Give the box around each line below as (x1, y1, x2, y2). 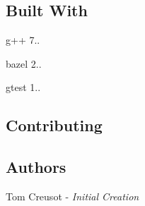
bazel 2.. (6, 56, 42, 71)
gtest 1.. (6, 80, 41, 95)
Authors (6, 156, 66, 178)
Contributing (6, 114, 103, 136)
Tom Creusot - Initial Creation (6, 188, 139, 203)
